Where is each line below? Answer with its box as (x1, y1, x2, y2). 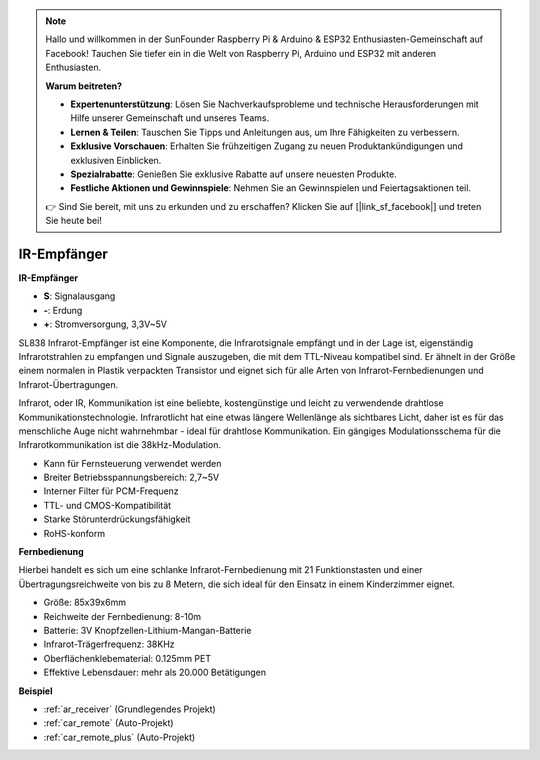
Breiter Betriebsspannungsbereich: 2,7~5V (43, 471, 220, 484)
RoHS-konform (43, 527, 105, 539)
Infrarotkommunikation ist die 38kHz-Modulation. (18, 439, 222, 451)
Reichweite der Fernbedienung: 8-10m (43, 610, 202, 622)
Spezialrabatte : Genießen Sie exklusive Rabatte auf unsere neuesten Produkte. (70, 168, 397, 180)
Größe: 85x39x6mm (43, 596, 127, 609)
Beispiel (18, 685, 53, 697)
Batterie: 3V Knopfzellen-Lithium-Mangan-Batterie (43, 624, 252, 636)
